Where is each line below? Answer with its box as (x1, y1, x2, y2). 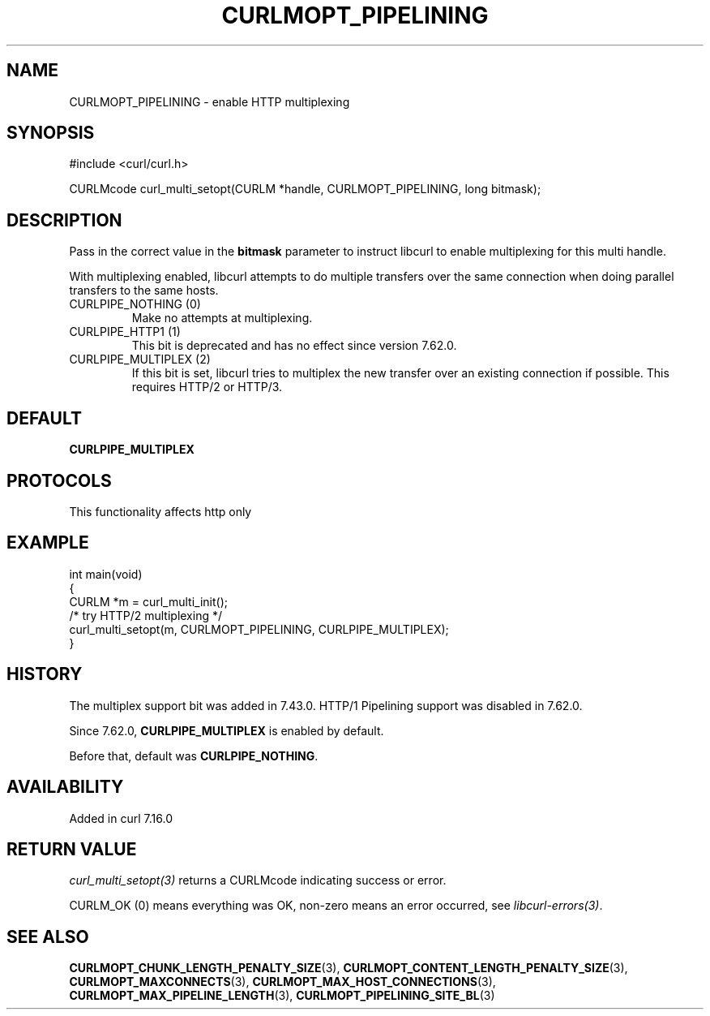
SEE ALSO (6, 926, 89, 947)
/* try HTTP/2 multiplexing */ (69, 608, 223, 622)
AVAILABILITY (6, 777, 124, 798)
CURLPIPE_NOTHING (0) (69, 297, 201, 312)
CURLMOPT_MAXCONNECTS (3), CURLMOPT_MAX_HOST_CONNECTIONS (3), (69, 975, 496, 989)
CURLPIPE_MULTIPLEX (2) (69, 352, 211, 367)
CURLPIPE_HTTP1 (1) (69, 325, 181, 339)
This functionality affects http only (69, 504, 252, 519)
